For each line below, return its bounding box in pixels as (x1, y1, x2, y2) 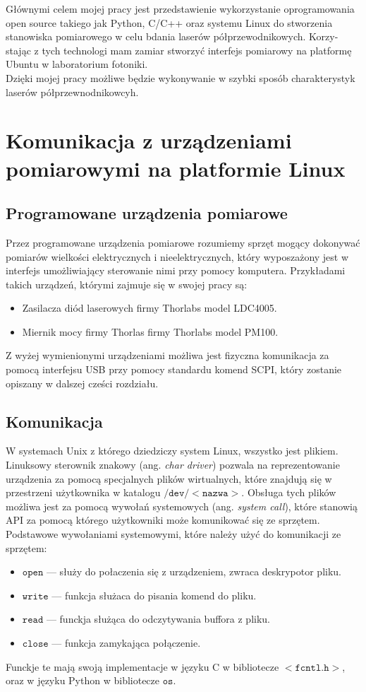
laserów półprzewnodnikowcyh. (6, 84, 139, 99)
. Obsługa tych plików (241, 485, 336, 500)
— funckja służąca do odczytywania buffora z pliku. (46, 611, 271, 626)
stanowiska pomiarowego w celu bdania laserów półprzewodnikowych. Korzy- (6, 29, 338, 44)
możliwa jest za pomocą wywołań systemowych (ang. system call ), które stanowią (6, 498, 358, 513)
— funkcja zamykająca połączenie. (51, 635, 201, 650)
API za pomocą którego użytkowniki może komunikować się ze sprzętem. (6, 512, 320, 527)
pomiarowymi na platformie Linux (6, 153, 346, 182)
